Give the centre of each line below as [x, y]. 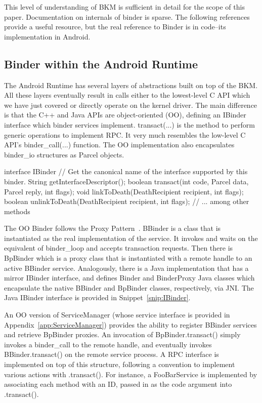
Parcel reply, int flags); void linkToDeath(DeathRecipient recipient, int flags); [124, 191]
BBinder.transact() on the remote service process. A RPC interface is [112, 354]
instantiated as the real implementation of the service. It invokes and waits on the [131, 238]
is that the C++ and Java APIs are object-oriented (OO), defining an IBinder [125, 115]
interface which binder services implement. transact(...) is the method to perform [129, 124]
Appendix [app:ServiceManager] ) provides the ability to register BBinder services [130, 324]
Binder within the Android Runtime [101, 64]
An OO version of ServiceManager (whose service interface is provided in [117, 315]
